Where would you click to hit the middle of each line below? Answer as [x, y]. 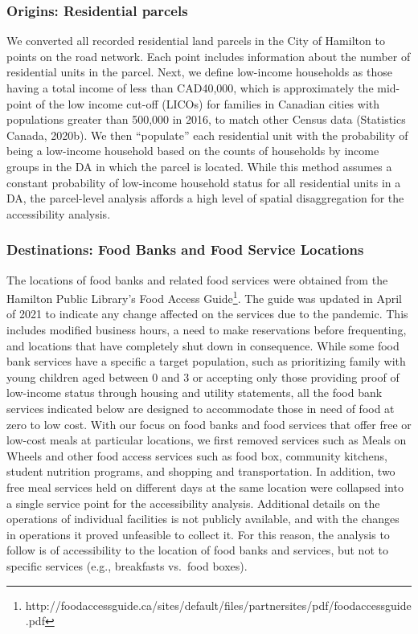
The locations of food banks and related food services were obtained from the [197, 279]
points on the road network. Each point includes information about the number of [209, 56]
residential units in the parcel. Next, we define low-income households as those [200, 72]
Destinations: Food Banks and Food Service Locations [185, 250]
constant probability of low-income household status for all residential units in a [204, 182]
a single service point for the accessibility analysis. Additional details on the [193, 503]
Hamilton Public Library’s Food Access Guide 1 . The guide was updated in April [204, 297]
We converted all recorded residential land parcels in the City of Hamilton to [196, 41]
